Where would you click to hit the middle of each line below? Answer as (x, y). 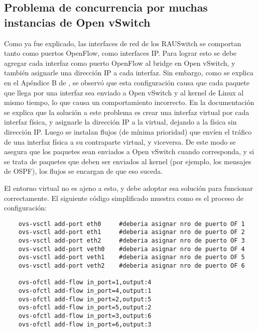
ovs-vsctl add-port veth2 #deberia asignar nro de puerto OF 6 (132, 265)
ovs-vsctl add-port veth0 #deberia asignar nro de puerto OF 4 (132, 249)
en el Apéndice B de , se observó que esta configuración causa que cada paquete (127, 82)
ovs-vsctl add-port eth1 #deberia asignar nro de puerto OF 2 (132, 232)
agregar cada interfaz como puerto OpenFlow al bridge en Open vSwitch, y (120, 63)
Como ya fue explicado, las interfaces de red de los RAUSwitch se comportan (123, 43)
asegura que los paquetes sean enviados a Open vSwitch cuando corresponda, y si (129, 151)
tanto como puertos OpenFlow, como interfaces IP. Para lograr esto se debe (120, 53)
